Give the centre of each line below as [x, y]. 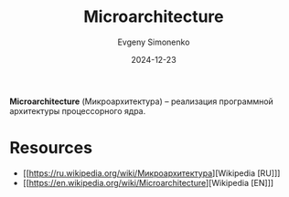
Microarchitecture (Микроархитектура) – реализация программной [142, 101]
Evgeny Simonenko [154, 42]
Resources [51, 148]
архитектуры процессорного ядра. [78, 110]
